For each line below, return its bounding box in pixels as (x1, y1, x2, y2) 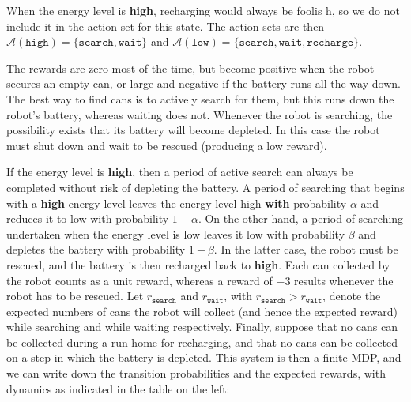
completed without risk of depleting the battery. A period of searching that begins (6, 178, 405, 195)
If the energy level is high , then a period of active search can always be (6, 163, 353, 180)
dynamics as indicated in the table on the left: (6, 380, 230, 396)
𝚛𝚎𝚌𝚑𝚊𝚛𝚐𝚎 (307, 37, 354, 49)
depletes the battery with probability (6, 241, 186, 257)
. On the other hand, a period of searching (198, 210, 404, 227)
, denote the (322, 287, 381, 304)
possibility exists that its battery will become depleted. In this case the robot (6, 122, 380, 138)
